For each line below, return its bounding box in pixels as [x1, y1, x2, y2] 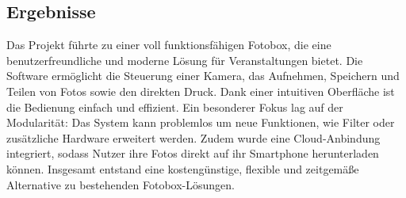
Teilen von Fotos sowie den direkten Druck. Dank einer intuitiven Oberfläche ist [6, 82, 395, 99]
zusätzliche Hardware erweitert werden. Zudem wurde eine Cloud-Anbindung [6, 129, 381, 146]
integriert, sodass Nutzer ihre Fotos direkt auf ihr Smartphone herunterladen [6, 145, 379, 162]
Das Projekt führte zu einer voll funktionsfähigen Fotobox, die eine [6, 36, 331, 53]
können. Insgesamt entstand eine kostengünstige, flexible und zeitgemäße [6, 160, 359, 177]
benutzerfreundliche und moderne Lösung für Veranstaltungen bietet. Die [6, 51, 363, 68]
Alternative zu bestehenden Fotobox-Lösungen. [6, 176, 235, 192]
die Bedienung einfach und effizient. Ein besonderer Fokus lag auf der [6, 98, 343, 115]
